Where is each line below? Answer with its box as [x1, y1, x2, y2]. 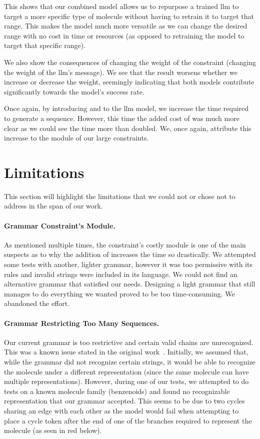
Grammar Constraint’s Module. [4, 220, 115, 230]
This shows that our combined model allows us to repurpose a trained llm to [4, 1, 239, 11]
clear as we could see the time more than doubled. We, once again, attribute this [4, 122, 251, 133]
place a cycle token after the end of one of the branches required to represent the [4, 415, 252, 425]
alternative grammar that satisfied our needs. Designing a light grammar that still [4, 278, 255, 289]
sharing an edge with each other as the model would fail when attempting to [4, 405, 239, 415]
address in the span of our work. [4, 200, 103, 211]
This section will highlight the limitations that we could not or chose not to [4, 190, 235, 201]
